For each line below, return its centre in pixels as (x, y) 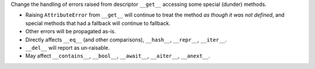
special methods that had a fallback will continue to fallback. (98, 23)
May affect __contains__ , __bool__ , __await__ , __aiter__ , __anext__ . (118, 56)
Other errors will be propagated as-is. (71, 32)
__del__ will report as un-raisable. (68, 47)
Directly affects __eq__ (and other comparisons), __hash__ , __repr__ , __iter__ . (126, 39)
